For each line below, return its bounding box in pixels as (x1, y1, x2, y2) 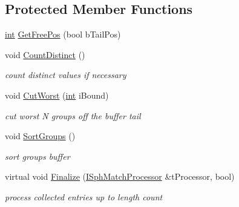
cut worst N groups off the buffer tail (5, 109, 141, 122)
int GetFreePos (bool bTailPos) (5, 28, 121, 41)
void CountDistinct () (5, 48, 85, 61)
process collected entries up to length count (5, 190, 163, 203)
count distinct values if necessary (5, 68, 126, 81)
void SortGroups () (5, 130, 76, 142)
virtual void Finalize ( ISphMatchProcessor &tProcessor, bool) (5, 170, 235, 183)
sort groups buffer (5, 149, 70, 162)
